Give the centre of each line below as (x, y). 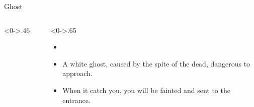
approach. (77, 73)
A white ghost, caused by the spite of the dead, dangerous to (156, 63)
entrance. (76, 100)
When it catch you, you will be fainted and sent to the (146, 90)
